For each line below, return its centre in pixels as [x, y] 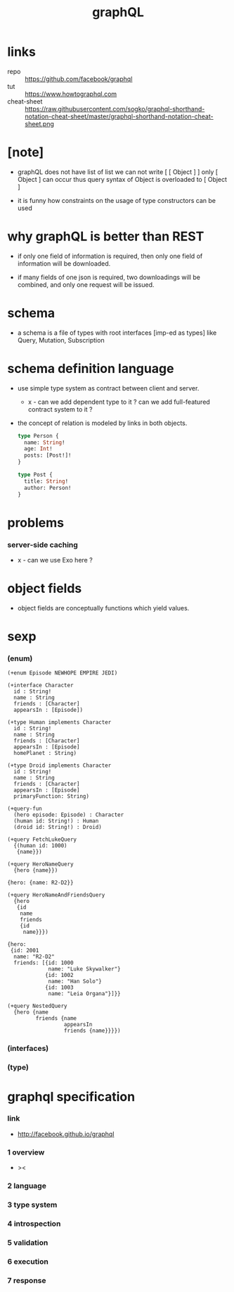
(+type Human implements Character [59, 722]
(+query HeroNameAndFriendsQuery [56, 895]
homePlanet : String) [45, 753]
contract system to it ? [60, 409]
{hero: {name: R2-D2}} [40, 883]
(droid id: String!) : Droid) [58, 828]
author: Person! [48, 488]
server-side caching [43, 545]
